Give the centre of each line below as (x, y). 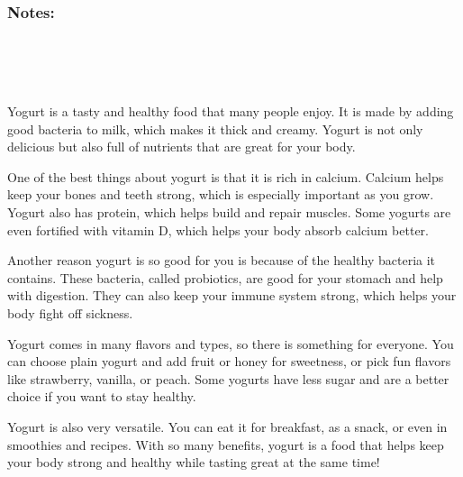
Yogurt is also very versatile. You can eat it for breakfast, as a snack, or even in (227, 426)
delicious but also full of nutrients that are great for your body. (182, 147)
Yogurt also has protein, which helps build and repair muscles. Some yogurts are (229, 211)
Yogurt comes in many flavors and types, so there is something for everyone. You (231, 343)
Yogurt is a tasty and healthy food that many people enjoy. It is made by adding (231, 111)
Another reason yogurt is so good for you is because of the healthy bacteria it (222, 260)
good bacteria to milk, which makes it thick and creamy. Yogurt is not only (215, 128)
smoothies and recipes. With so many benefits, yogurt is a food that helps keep (226, 444)
